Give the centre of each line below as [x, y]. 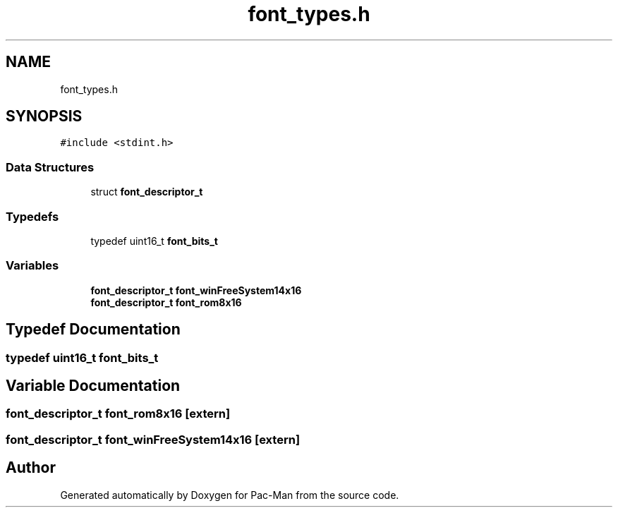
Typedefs [32, 216]
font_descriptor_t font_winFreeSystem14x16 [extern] [153, 439]
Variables [32, 266]
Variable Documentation [93, 385]
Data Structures [50, 167]
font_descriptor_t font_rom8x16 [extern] [118, 414]
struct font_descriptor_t [147, 192]
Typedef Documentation [93, 330]
